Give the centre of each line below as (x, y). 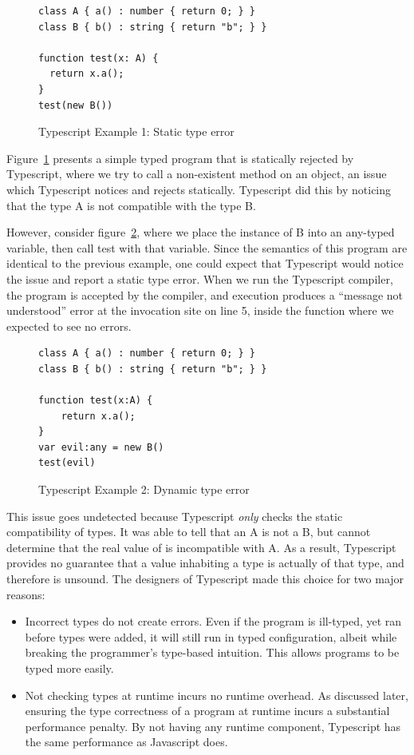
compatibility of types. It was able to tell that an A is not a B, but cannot (189, 532)
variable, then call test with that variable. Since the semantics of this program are (207, 247)
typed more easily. (69, 668)
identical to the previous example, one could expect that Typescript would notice (205, 263)
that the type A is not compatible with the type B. (131, 205)
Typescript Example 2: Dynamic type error (144, 489)
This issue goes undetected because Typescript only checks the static (175, 516)
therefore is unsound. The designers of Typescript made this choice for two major (205, 578)
